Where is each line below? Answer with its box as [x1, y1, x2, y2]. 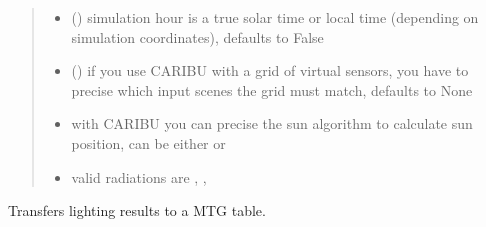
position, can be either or [71, 132, 226, 153]
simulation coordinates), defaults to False [71, 26, 324, 47]
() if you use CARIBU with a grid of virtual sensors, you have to [71, 60, 469, 81]
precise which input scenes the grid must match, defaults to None [71, 79, 473, 100]
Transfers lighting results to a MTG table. [8, 200, 266, 221]
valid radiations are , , [71, 166, 207, 187]
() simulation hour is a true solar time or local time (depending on [71, 7, 479, 27]
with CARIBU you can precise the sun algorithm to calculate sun [71, 113, 473, 134]
